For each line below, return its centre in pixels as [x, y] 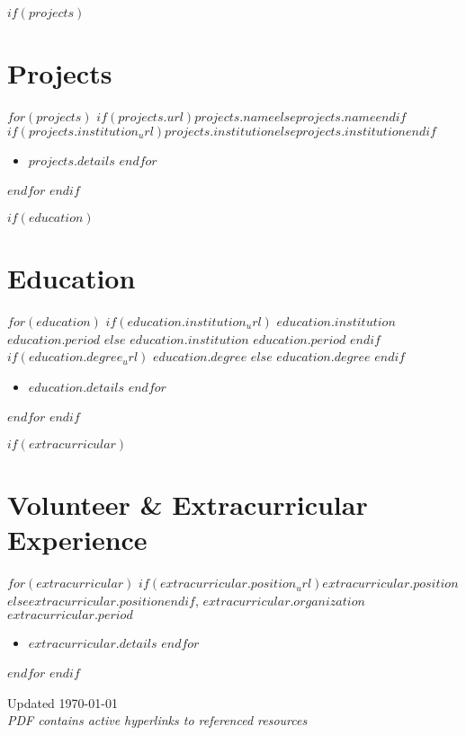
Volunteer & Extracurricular [188, 505]
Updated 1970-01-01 [63, 702]
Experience [77, 540]
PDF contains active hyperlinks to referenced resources [157, 720]
